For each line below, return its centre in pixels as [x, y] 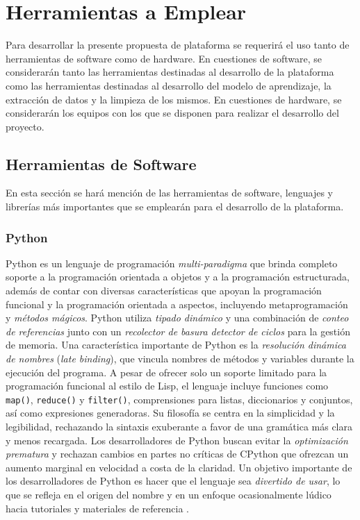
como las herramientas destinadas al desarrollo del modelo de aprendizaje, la [169, 85]
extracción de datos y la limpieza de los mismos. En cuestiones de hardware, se [174, 99]
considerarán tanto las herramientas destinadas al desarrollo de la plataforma [170, 72]
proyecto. [25, 126]
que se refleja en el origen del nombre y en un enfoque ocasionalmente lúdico [169, 495]
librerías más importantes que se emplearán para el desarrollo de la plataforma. [175, 207]
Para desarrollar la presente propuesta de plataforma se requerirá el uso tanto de [178, 45]
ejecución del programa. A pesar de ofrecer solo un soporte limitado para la [166, 372]
